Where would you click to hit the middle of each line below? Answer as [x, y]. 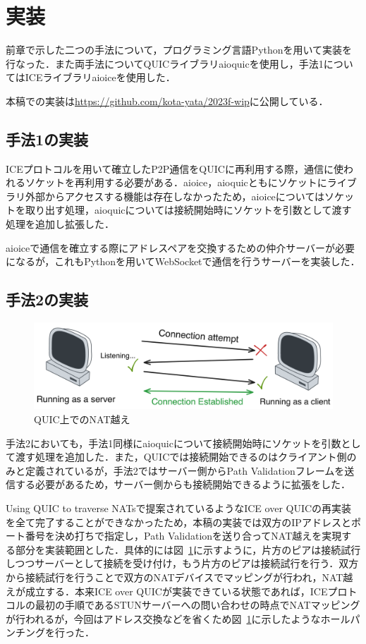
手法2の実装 [47, 299]
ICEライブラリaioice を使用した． [100, 77]
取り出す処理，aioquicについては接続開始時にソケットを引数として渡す [188, 210]
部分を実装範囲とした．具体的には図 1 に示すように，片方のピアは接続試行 [188, 549]
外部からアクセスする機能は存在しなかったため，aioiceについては [175, 196]
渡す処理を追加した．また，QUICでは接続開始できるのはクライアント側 [181, 457]
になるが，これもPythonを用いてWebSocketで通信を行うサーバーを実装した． [183, 261]
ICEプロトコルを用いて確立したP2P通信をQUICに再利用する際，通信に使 [175, 168]
